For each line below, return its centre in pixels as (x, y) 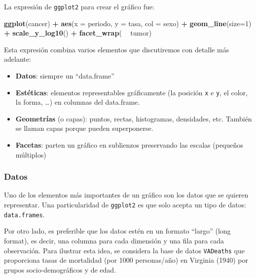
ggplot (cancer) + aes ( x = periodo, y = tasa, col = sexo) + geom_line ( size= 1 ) (128, 23)
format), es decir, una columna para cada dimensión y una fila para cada (114, 240)
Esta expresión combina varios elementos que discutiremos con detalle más (117, 49)
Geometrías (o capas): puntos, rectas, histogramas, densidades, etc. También (134, 118)
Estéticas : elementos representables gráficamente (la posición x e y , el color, (131, 92)
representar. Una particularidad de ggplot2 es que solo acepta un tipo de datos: (125, 205)
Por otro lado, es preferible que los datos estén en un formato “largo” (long (117, 231)
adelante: (18, 59)
